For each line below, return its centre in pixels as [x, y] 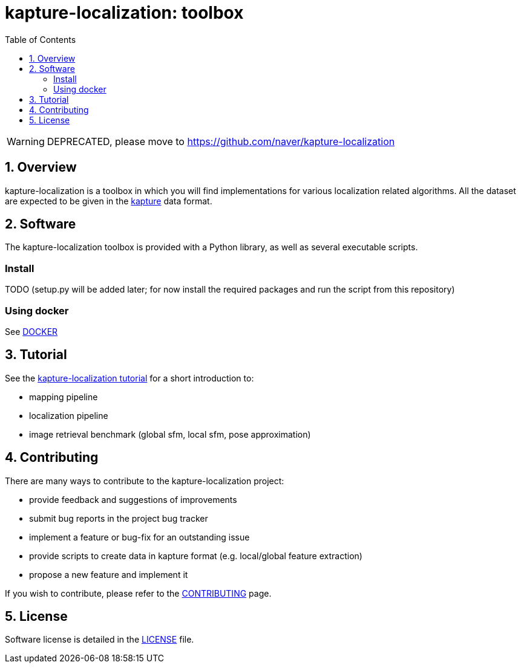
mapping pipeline [64, 397]
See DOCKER [31, 331]
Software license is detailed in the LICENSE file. [100, 640]
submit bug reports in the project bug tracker [119, 518]
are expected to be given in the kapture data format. [109, 201]
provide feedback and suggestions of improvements [133, 499]
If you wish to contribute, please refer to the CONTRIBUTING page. [138, 593]
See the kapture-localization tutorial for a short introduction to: [129, 378]
